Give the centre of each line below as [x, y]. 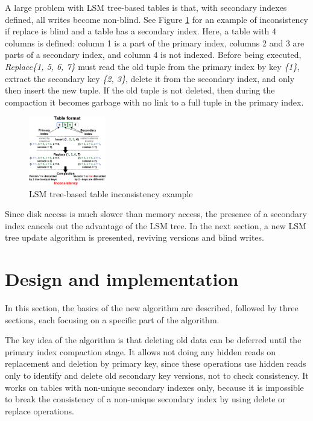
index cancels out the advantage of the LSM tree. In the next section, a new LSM [156, 225]
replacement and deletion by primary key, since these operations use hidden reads [156, 363]
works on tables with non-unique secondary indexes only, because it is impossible [154, 387]
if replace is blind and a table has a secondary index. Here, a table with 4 [141, 31]
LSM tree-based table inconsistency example [111, 193]
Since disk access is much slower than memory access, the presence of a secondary [156, 214]
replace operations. [40, 410]
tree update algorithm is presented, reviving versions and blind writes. [134, 237]
